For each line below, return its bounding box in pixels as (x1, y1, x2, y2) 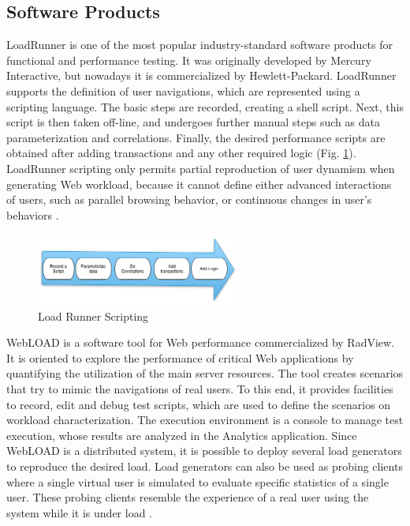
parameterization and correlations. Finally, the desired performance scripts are (6, 129, 386, 145)
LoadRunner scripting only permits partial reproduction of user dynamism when (6, 160, 395, 176)
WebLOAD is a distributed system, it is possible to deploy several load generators (6, 442, 402, 459)
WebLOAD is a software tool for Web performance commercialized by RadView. (6, 334, 395, 351)
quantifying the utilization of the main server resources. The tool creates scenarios (6, 365, 404, 381)
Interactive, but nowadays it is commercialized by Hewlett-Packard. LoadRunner (6, 67, 397, 84)
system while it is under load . (6, 504, 152, 520)
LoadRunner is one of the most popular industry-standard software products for (6, 36, 393, 53)
